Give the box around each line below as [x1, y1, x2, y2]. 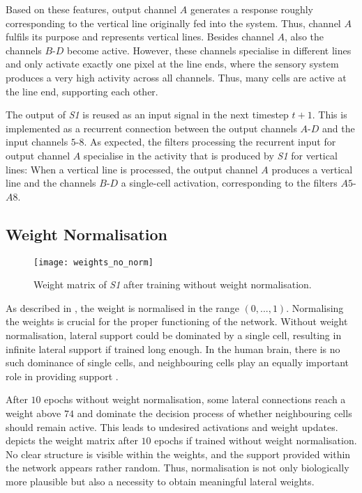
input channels [6, 134, 68, 149]
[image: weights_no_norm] [33, 257, 153, 267]
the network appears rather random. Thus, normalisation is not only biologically [6, 460, 349, 475]
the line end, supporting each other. [6, 84, 158, 98]
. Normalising [286, 300, 344, 315]
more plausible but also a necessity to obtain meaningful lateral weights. [6, 474, 315, 488]
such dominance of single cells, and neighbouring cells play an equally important [6, 355, 349, 370]
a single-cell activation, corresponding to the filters [121, 175, 338, 190]
